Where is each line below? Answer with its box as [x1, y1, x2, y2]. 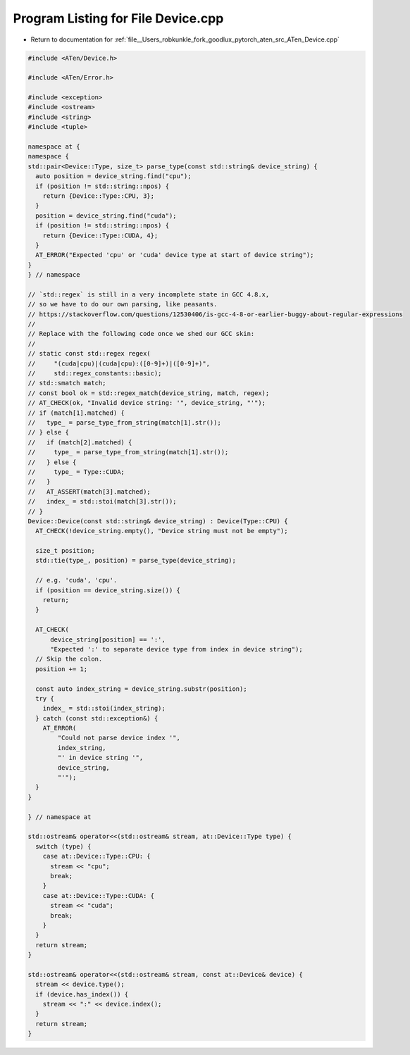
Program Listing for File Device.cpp [13, 11, 224, 26]
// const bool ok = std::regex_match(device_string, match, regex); [27, 389, 270, 397]
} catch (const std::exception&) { [35, 714, 159, 722]
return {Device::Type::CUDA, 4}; [42, 231, 159, 239]
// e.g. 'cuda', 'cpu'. [35, 576, 118, 585]
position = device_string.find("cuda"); [35, 211, 177, 220]
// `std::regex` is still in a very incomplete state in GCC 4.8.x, [27, 290, 270, 299]
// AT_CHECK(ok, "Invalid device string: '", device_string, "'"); [27, 399, 266, 407]
